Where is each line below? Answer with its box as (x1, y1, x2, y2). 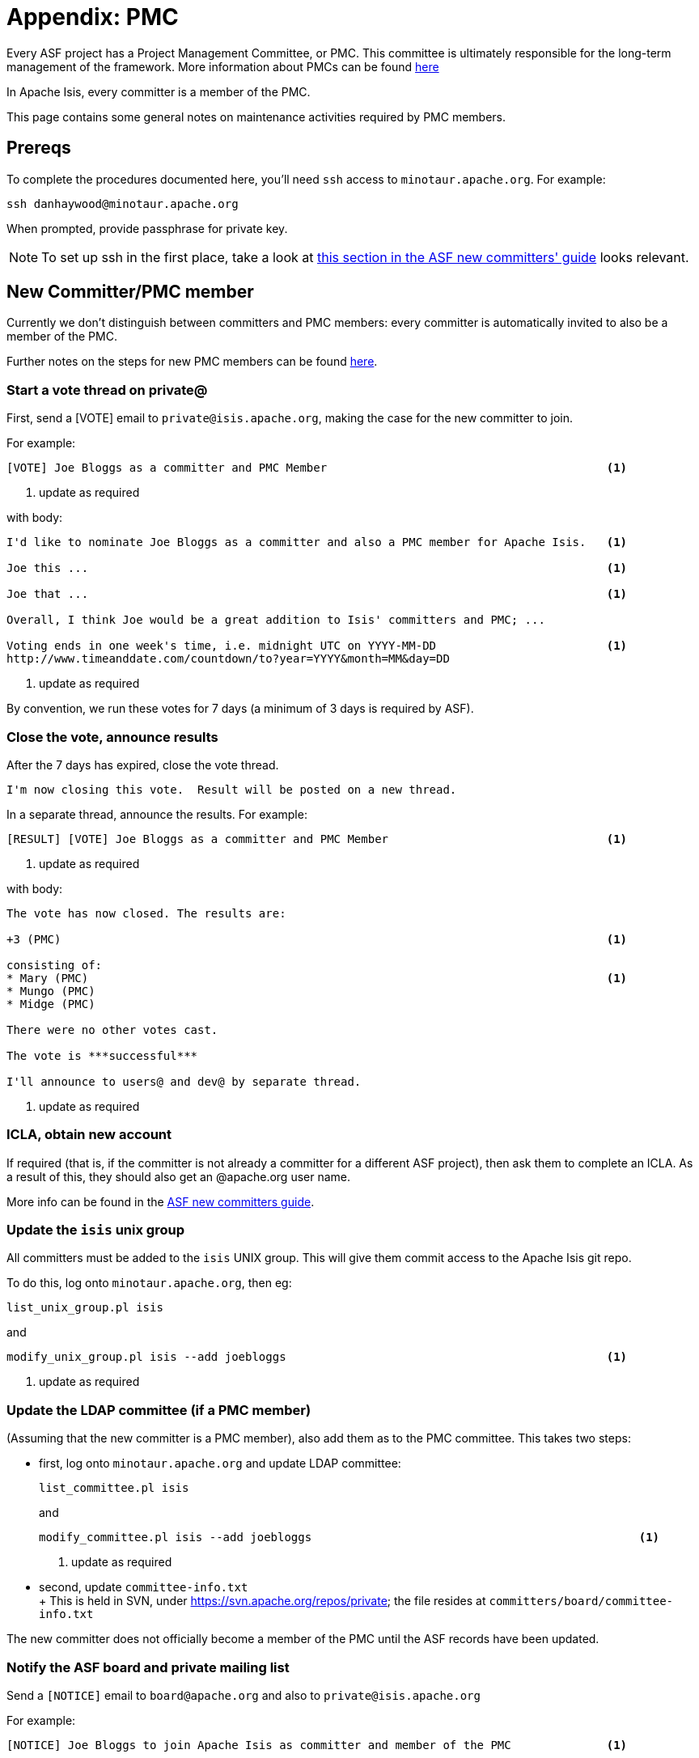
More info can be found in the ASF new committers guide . (6, 1194, 315, 1209)
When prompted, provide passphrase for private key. (6, 221, 288, 235)
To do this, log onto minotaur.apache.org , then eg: (6, 1276, 292, 1290)
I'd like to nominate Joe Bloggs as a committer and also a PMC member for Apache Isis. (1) (6, 536, 628, 549)
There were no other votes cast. (6, 1023, 218, 1036)
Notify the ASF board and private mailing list (6, 1658, 290, 1675)
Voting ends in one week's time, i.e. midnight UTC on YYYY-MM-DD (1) (6, 639, 628, 653)
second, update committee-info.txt (39, 1580, 248, 1595)
